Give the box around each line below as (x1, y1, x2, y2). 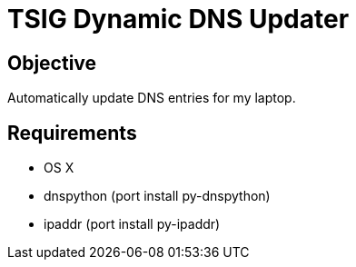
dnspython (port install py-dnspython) (44, 188, 271, 204)
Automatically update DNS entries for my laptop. (7, 90, 296, 106)
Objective (7, 51, 97, 74)
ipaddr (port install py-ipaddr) (44, 216, 221, 232)
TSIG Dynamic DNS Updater (7, 4, 350, 35)
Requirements (7, 121, 137, 144)
